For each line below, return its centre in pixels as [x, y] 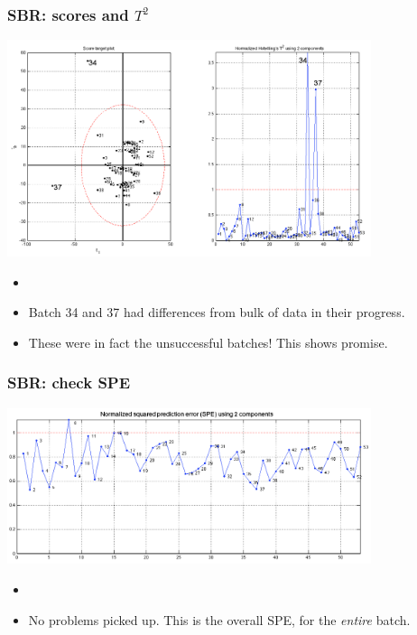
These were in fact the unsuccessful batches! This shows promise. [208, 342]
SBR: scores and [68, 14]
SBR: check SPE [69, 383]
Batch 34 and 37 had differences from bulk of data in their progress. [217, 312]
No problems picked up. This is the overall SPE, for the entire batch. [219, 619]
